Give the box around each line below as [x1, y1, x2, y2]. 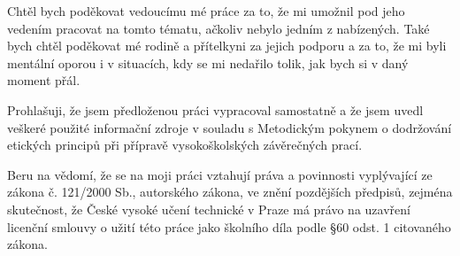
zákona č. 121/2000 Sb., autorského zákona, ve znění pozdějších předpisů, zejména [7, 182, 453, 201]
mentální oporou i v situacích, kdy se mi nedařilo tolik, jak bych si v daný [7, 53, 409, 72]
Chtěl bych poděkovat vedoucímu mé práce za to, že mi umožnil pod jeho [7, 2, 405, 19]
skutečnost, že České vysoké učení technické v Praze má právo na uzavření [7, 199, 410, 218]
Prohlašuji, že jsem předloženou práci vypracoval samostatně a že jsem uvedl [7, 100, 424, 119]
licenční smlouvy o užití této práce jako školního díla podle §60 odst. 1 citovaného [7, 217, 451, 236]
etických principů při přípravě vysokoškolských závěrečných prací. [7, 136, 363, 154]
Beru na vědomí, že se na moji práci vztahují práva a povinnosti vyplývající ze [7, 165, 433, 183]
